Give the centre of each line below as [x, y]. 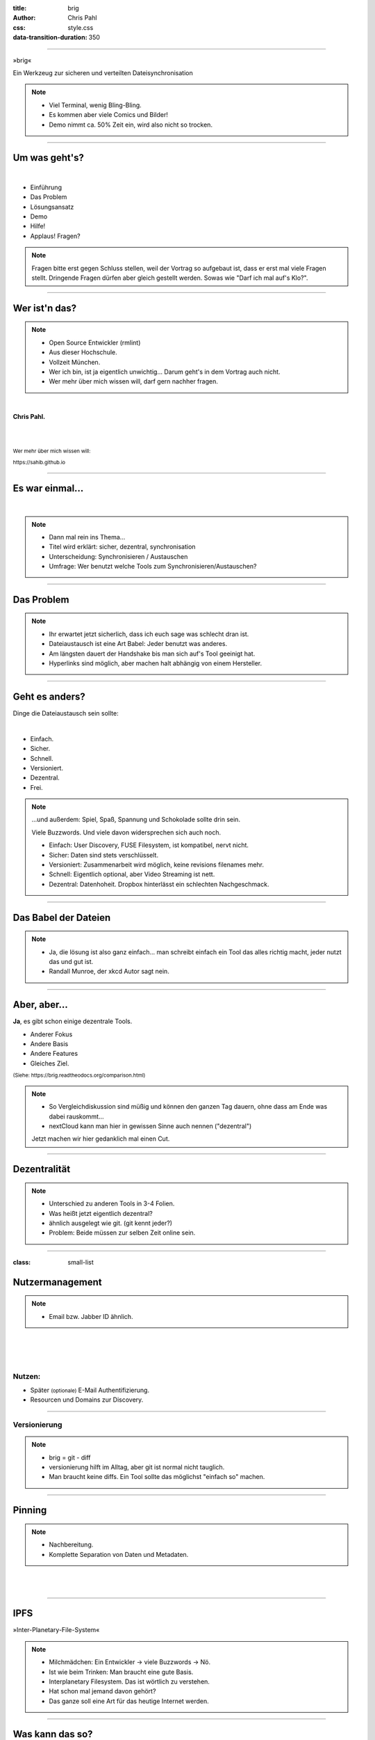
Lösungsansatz [52, 207]
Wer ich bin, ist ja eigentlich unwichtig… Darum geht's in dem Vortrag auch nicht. [165, 372]
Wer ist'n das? [45, 308]
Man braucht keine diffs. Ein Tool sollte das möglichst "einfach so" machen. [157, 1477]
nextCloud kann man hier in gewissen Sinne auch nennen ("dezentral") [150, 1126]
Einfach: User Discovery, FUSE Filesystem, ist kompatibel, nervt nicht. [149, 845]
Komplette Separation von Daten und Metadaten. [119, 1554]
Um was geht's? [49, 158]
